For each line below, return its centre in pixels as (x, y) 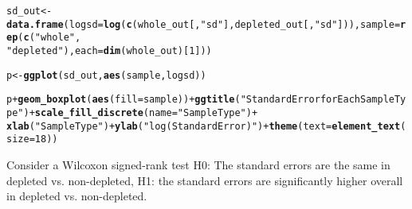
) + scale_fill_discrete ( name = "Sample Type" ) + (141, 112)
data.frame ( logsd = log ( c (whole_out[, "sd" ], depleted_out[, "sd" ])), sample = (204, 24)
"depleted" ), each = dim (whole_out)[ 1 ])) (109, 50)
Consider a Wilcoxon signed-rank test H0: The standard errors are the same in (198, 164)
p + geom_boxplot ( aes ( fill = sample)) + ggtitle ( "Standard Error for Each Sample (200, 100)
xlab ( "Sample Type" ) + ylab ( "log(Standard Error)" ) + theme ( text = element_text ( (206, 126)
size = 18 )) (32, 139)
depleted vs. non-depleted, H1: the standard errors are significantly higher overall (205, 180)
